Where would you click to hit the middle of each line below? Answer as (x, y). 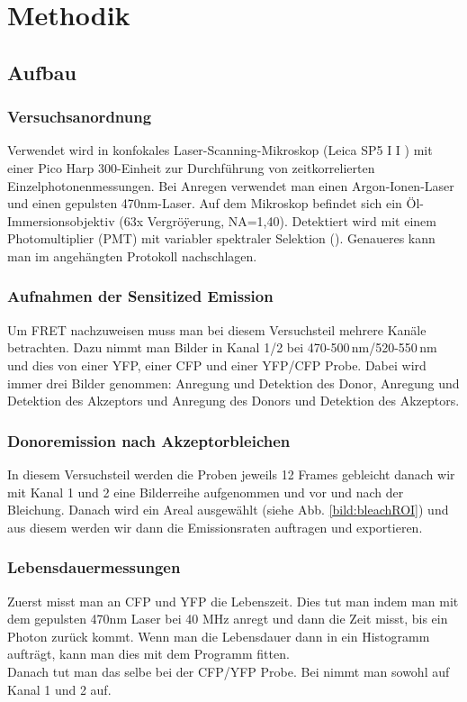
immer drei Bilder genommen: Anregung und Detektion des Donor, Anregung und (233, 383)
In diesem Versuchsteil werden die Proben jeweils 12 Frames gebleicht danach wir (231, 474)
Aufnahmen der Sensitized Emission (140, 296)
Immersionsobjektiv (61, 220)
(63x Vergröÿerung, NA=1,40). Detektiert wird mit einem (278, 220)
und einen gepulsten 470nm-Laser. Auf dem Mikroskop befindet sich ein (205, 203)
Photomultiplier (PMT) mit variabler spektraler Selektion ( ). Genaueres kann (221, 238)
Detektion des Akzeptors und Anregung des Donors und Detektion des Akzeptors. (233, 401)
